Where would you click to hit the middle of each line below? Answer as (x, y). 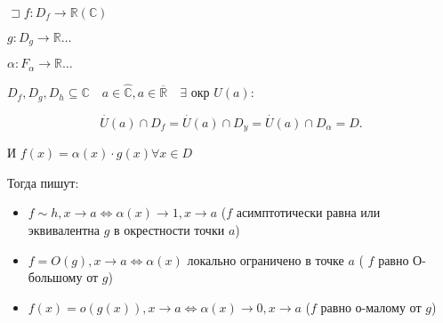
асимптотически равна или (308, 212)
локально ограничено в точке (266, 259)
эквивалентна (64, 230)
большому (55, 277)
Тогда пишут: (43, 182)
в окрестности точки (169, 230)
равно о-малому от (371, 307)
